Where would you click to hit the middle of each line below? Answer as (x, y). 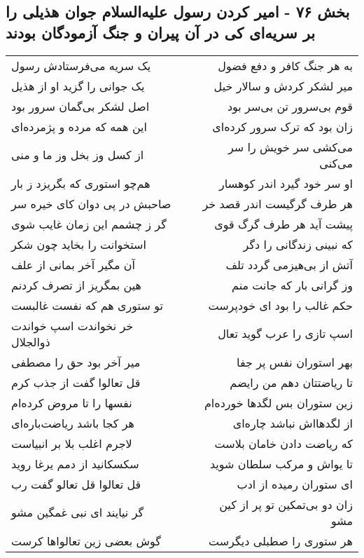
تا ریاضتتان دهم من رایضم (291, 382)
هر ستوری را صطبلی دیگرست (280, 540)
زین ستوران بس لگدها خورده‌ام (278, 402)
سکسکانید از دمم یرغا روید (75, 463)
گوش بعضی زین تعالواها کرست (86, 540)
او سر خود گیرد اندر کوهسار (286, 183)
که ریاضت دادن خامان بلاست (283, 443)
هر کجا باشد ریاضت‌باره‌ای (73, 423)
